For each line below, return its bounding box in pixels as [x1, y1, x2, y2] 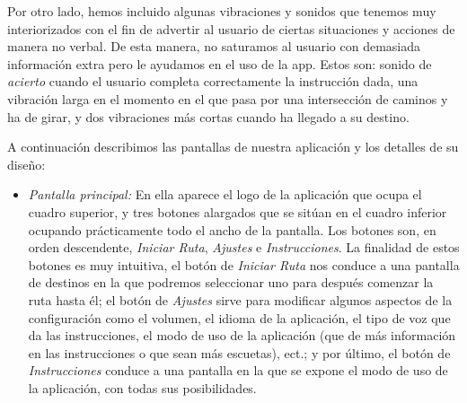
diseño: [7, 154, 46, 173]
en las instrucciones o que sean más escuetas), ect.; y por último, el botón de [28, 343, 451, 362]
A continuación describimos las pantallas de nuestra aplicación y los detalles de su [7, 137, 459, 156]
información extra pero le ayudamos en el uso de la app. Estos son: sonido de [7, 54, 432, 73]
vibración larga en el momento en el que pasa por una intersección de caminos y [7, 89, 448, 108]
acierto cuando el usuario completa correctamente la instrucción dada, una [7, 72, 419, 91]
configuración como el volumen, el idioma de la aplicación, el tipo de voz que [28, 308, 451, 327]
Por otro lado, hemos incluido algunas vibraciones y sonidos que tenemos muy [7, 2, 436, 20]
